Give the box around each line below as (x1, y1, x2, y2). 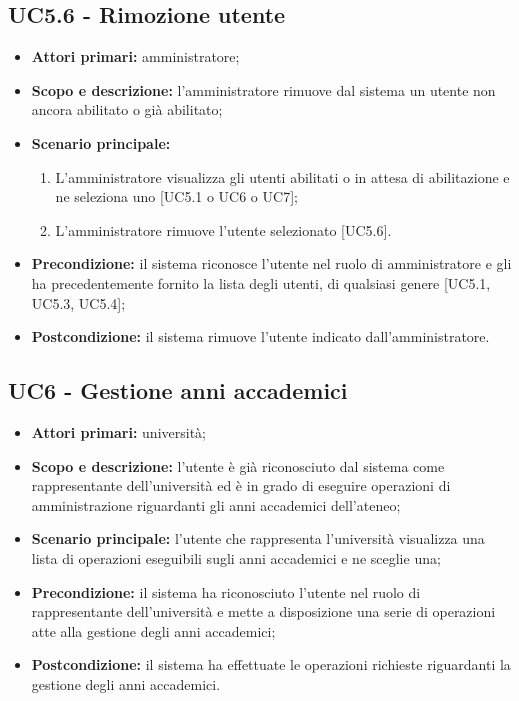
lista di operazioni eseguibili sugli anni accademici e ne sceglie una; (31, 547, 441, 568)
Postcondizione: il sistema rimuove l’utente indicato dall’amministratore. (31, 326, 490, 347)
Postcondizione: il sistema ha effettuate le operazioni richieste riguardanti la (31, 654, 511, 675)
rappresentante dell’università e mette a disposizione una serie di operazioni (31, 601, 496, 622)
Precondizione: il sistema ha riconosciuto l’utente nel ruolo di (31, 581, 421, 602)
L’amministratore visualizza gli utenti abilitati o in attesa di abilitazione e (55, 166, 510, 187)
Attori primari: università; (31, 421, 206, 442)
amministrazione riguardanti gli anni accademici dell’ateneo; (31, 494, 401, 515)
